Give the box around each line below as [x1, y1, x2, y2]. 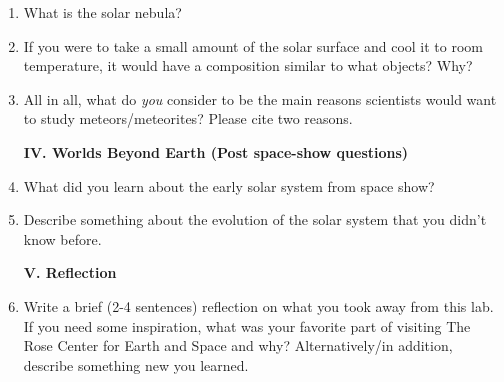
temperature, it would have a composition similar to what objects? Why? [23, 55, 473, 76]
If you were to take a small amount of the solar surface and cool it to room [23, 35, 484, 56]
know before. [23, 228, 102, 249]
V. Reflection [23, 262, 117, 283]
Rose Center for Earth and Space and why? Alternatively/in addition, [23, 335, 453, 356]
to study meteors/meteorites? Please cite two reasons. [23, 108, 353, 129]
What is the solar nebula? [23, 2, 182, 22]
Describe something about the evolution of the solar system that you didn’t [23, 209, 487, 230]
